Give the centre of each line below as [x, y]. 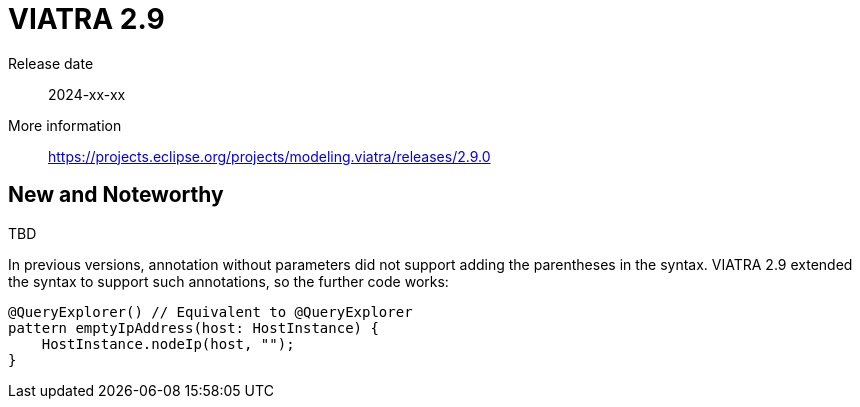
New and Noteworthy [116, 195]
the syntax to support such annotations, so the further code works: [228, 281]
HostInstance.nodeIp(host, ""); [168, 343]
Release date [51, 63]
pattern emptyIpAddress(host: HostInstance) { [193, 327]
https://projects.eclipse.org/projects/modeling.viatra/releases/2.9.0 [269, 156]
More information [65, 125]
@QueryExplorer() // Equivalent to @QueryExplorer [210, 311]
